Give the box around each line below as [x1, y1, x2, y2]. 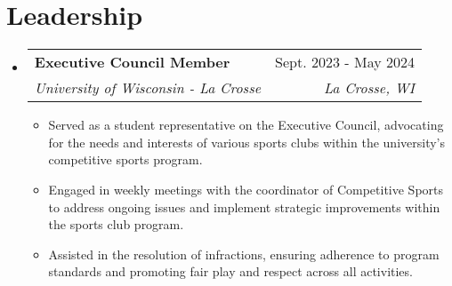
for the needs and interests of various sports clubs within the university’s [48, 132, 445, 151]
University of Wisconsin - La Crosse [34, 77, 262, 99]
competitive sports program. [48, 150, 203, 169]
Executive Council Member [34, 52, 230, 73]
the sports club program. [48, 215, 184, 234]
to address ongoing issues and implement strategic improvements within [48, 197, 440, 216]
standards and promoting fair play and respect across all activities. [48, 262, 413, 281]
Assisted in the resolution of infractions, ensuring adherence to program [48, 244, 440, 263]
